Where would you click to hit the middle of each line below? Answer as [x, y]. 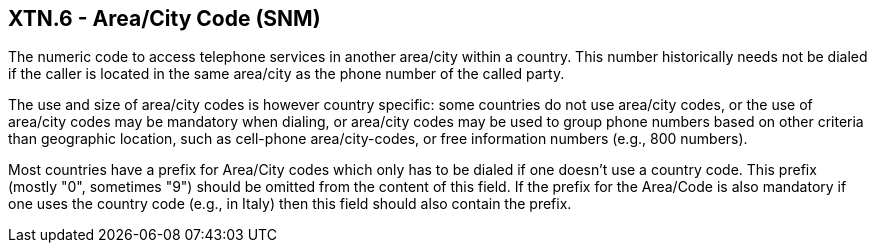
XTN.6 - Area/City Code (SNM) [164, 18]
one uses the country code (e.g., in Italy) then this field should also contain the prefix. [290, 204]
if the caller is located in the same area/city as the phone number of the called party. [286, 74]
